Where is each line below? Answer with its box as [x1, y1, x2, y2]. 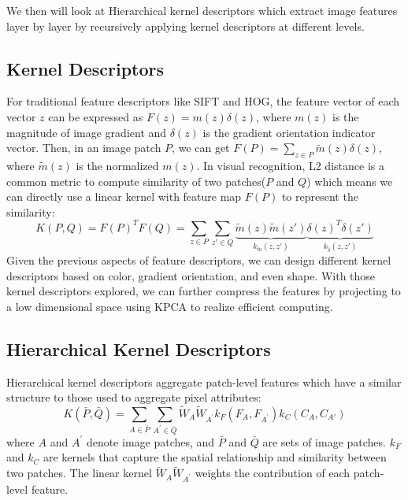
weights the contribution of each [195, 465, 351, 481]
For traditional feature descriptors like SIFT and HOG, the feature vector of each [6, 93, 400, 109]
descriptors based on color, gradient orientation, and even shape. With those [6, 267, 376, 283]
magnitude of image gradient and [6, 124, 167, 140]
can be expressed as [48, 108, 143, 124]
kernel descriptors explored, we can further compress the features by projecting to [6, 283, 401, 299]
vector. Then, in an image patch [6, 139, 161, 156]
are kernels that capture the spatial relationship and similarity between [43, 449, 387, 465]
